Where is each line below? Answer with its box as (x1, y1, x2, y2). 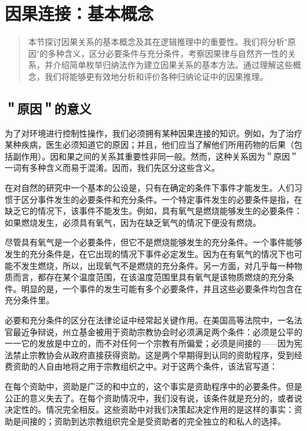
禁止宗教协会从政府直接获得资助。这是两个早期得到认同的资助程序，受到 (12, 348, 294, 361)
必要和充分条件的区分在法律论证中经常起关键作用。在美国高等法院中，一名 (5, 314, 294, 326)
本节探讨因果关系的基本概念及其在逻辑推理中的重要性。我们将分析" (28, 35, 288, 48)
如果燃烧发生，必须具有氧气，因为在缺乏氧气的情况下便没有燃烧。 (5, 216, 261, 228)
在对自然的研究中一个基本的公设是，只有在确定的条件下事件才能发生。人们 (5, 182, 294, 194)
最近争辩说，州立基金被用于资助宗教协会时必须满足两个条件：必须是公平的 (12, 325, 302, 338)
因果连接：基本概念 (5, 1, 154, 25)
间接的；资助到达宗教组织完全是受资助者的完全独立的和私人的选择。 (21, 414, 286, 427)
